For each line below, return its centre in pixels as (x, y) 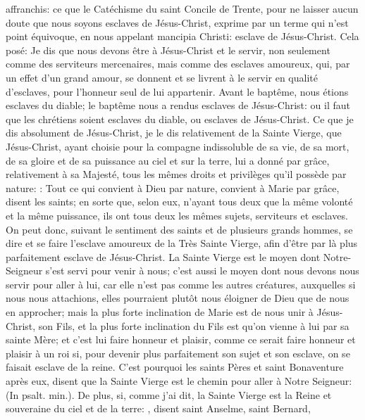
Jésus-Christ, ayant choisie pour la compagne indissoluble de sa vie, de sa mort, (178, 146)
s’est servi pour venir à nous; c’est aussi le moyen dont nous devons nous (202, 271)
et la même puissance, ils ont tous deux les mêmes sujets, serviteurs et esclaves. (177, 215)
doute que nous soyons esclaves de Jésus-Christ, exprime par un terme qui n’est (177, 22)
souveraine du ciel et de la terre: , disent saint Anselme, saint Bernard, (158, 408)
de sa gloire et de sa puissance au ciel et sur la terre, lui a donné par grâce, (168, 160)
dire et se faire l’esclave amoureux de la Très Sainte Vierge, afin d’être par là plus (182, 243)
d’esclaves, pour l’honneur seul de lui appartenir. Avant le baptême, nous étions (177, 91)
